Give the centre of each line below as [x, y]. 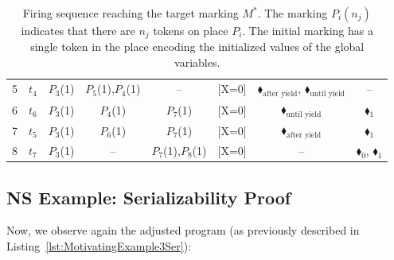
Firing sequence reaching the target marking [131, 13]
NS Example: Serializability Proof [149, 197]
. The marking [293, 13]
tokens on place [191, 30]
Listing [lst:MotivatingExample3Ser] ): [99, 245]
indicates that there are [78, 30]
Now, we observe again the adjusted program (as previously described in [183, 230]
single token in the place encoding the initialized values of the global [197, 47]
